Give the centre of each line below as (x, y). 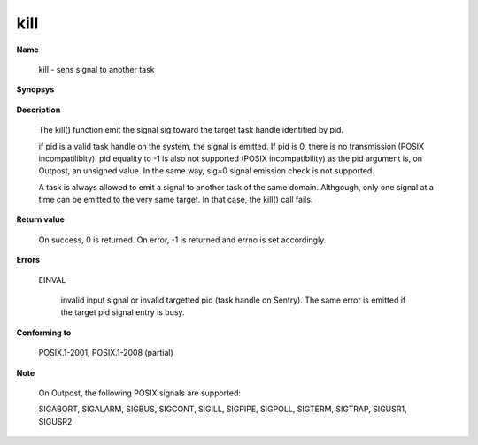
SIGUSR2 (55, 421)
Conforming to (44, 333)
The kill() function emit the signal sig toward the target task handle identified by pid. (191, 130)
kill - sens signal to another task (96, 69)
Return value (41, 219)
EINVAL (52, 280)
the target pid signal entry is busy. (123, 312)
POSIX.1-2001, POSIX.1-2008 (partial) (106, 353)
